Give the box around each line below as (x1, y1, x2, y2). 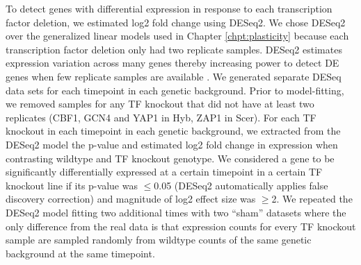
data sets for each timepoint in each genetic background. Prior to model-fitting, (6, 83, 344, 97)
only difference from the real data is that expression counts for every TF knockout (6, 219, 356, 233)
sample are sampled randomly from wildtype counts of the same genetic (6, 232, 312, 247)
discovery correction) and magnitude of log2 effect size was (6, 191, 256, 206)
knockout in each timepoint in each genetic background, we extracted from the (6, 123, 341, 138)
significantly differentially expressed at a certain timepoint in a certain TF (6, 164, 323, 179)
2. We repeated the (271, 191, 353, 206)
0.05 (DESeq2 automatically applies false (154, 178, 328, 192)
